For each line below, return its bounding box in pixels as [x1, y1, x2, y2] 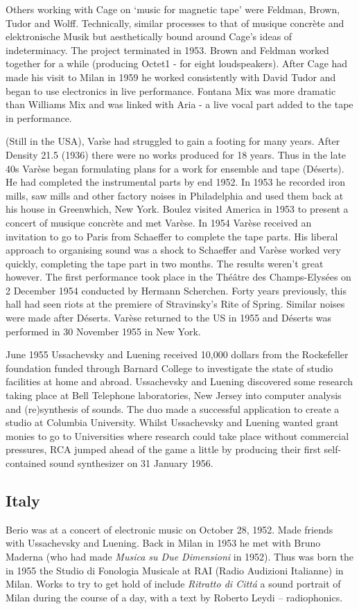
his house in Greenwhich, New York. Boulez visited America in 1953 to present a [6, 202, 349, 216]
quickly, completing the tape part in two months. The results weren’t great [6, 256, 324, 270]
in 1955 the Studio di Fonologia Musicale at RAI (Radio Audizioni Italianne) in [6, 563, 344, 577]
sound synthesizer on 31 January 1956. [49, 456, 213, 470]
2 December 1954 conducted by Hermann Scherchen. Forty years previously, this [6, 283, 347, 297]
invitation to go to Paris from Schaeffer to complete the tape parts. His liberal [6, 229, 338, 243]
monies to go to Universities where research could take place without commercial [6, 428, 349, 443]
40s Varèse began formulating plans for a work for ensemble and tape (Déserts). [6, 161, 344, 175]
